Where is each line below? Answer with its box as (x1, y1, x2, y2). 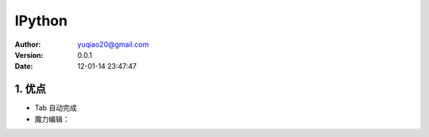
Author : (14, 40, 41, 49)
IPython (14, 12, 68, 29)
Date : (14, 62, 33, 71)
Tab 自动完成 (34, 103, 77, 112)
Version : (14, 50, 44, 59)
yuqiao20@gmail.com (77, 40, 149, 49)
